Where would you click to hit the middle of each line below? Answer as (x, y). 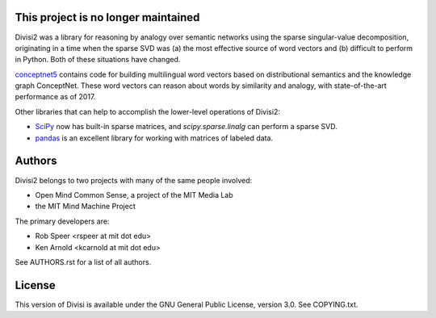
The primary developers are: (62, 221)
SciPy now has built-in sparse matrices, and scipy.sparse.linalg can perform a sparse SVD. (187, 127)
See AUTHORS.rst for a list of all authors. (83, 262)
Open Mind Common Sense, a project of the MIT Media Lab (134, 195)
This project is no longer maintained (107, 17)
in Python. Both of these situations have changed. (98, 60)
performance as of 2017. (55, 97)
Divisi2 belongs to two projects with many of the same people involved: (134, 180)
